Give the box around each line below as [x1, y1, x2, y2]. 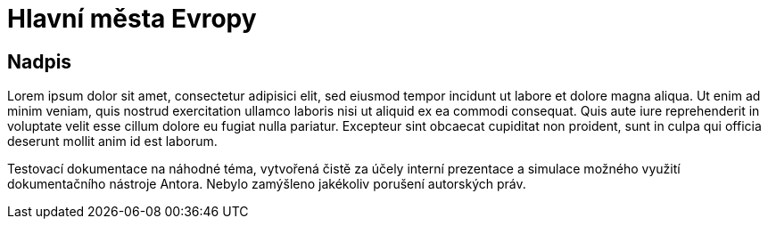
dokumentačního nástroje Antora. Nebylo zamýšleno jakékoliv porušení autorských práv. [7, 176, 526, 192]
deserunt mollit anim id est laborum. [7, 133, 218, 149]
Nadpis [7, 50, 72, 73]
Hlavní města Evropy [7, 4, 257, 34]
